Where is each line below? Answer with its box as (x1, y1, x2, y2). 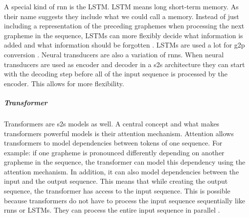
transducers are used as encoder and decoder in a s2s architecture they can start (4, 59, 245, 69)
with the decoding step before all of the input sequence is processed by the (4, 69, 228, 79)
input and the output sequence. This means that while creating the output (4, 176, 228, 186)
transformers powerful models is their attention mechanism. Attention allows (4, 128, 234, 138)
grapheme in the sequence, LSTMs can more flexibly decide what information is (4, 30, 243, 40)
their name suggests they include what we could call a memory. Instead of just (4, 11, 239, 21)
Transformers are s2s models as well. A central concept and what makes (4, 118, 220, 128)
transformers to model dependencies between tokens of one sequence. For (4, 138, 223, 148)
